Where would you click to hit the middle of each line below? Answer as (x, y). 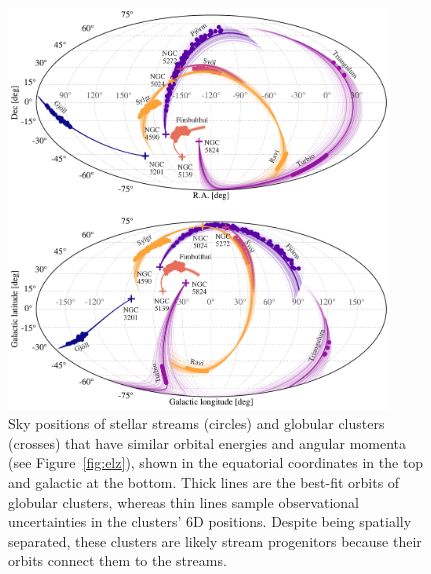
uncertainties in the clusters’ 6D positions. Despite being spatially (210, 521)
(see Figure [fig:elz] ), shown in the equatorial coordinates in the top (216, 462)
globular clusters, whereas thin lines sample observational (184, 501)
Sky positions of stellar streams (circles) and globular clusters (196, 423)
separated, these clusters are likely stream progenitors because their (215, 540)
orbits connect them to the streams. (117, 560)
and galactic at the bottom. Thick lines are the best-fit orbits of (204, 481)
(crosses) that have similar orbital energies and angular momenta (207, 442)
